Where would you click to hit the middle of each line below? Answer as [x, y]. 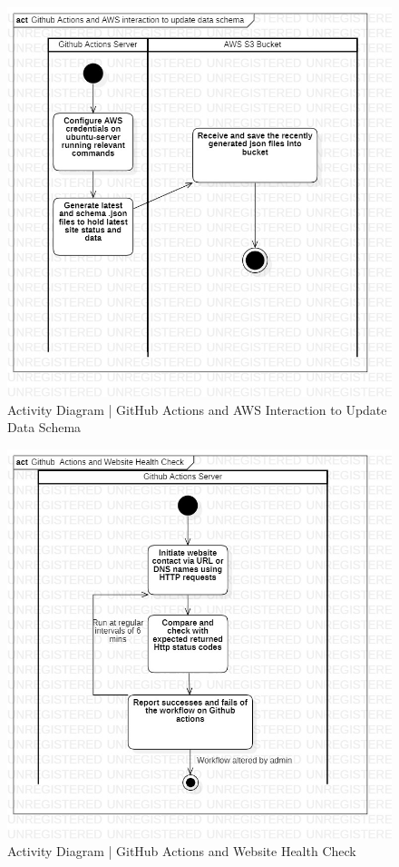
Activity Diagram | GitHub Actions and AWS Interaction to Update [197, 409]
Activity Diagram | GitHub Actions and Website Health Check [182, 851]
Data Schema [44, 427]
